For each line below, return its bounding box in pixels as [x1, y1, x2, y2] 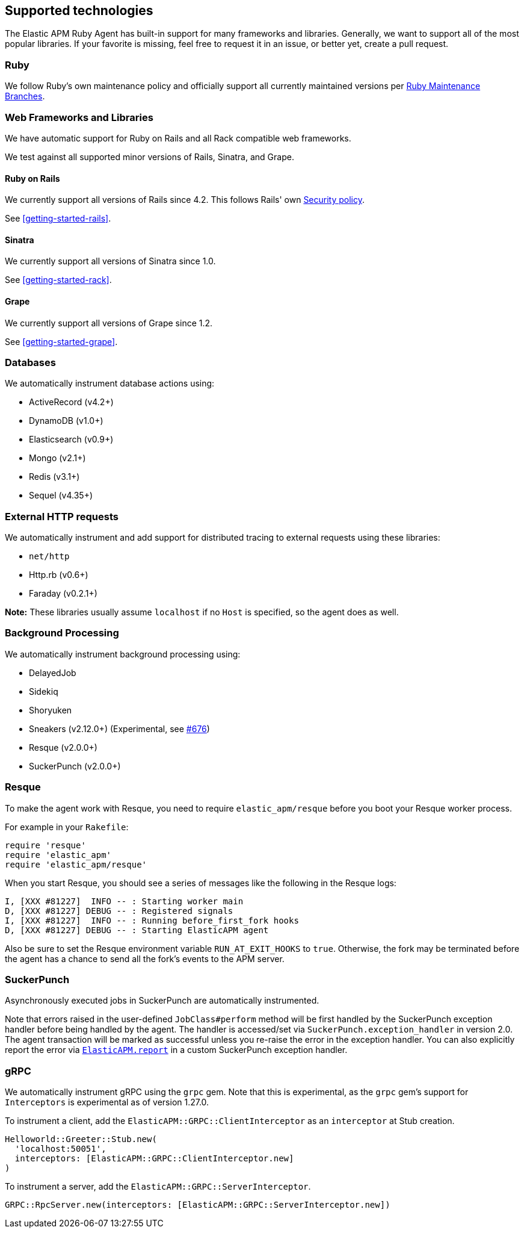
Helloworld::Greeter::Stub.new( [5, 1134, 157, 1144]
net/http [29, 551, 70, 562]
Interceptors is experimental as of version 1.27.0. [5, 1097, 209, 1108]
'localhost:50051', [14, 1144, 106, 1154]
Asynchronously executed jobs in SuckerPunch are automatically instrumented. [5, 995, 319, 1006]
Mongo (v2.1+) [29, 453, 86, 464]
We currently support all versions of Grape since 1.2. [5, 317, 213, 328]
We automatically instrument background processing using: [5, 648, 241, 659]
